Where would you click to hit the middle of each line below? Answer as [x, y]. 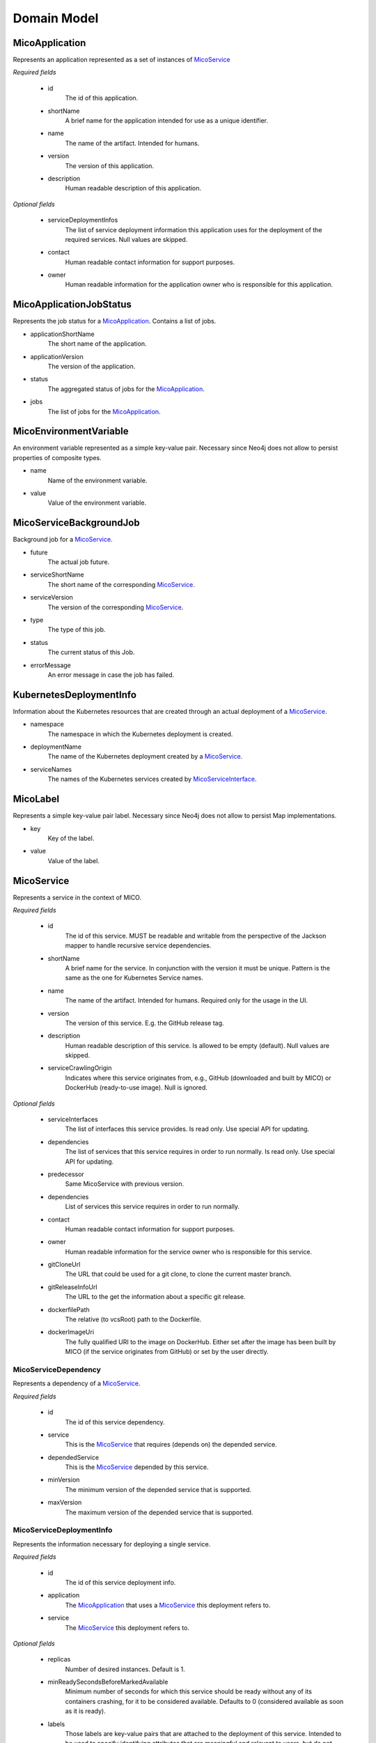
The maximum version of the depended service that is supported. [159, 1512]
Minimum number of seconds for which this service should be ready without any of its [189, 1691]
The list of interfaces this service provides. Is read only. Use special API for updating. [187, 1129]
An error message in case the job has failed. [111, 675]
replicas [59, 1659]
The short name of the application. [97, 344]
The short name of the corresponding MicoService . [121, 584]
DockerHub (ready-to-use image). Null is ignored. [136, 1088]
